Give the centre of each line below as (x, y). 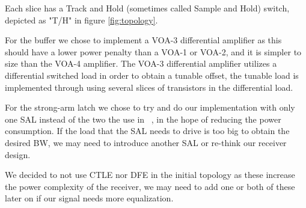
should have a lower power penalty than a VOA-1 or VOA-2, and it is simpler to (153, 51)
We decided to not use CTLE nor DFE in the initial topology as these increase (150, 175)
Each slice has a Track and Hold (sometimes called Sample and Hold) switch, (147, 8)
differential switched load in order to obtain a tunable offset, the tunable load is (152, 75)
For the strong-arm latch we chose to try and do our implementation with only (150, 107)
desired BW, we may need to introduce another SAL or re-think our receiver (146, 142)
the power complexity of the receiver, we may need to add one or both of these (150, 186)
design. (18, 154)
